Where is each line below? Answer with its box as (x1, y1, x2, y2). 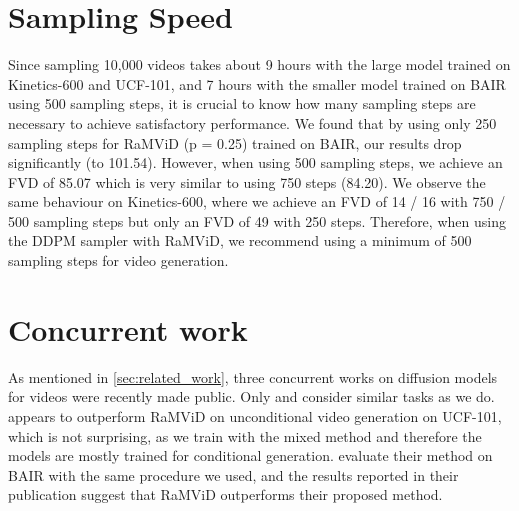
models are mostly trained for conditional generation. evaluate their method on (8, 445, 493, 466)
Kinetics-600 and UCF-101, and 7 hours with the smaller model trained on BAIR (8, 73, 506, 94)
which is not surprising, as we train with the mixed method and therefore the (8, 425, 482, 446)
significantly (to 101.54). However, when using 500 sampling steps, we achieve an (8, 152, 503, 173)
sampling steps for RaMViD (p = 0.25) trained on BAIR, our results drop (8, 132, 462, 153)
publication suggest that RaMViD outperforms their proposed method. (8, 484, 443, 505)
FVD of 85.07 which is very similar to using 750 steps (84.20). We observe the (8, 171, 486, 192)
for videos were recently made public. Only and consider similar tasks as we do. (8, 386, 495, 407)
